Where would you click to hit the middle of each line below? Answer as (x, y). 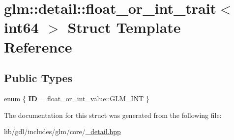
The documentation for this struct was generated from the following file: (113, 115)
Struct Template (124, 27)
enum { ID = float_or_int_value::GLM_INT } (77, 98)
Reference (38, 46)
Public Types (38, 78)
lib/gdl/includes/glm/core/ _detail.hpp (62, 131)
